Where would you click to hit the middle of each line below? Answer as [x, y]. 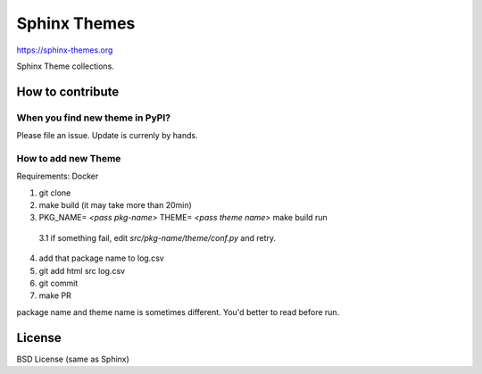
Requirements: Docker [58, 176]
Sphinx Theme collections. [66, 66]
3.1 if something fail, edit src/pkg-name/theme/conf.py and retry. [158, 237]
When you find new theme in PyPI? [94, 118]
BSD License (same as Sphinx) [73, 359]
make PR [55, 295]
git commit [58, 283]
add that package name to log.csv [101, 258]
